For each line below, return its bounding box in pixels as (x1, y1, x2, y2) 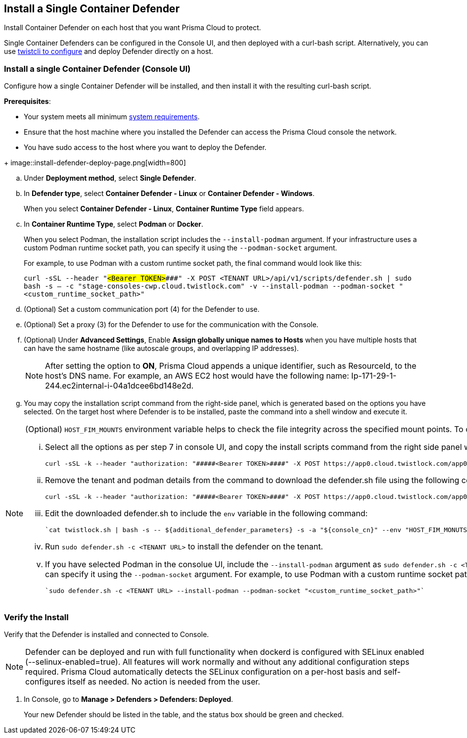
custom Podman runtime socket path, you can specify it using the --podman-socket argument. (24, 244, 337, 252)
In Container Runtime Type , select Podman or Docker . (24, 220, 203, 229)
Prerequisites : (4, 97, 51, 106)
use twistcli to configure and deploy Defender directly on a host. (4, 47, 213, 56)
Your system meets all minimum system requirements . (24, 112, 200, 121)
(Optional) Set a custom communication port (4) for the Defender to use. (24, 305, 260, 314)
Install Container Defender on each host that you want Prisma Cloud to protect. (4, 23, 261, 32)
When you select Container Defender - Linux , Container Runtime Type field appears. (24, 204, 304, 213)
